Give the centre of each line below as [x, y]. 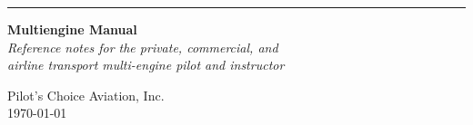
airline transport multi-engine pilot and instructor [146, 65]
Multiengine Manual [72, 29]
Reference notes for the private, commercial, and [143, 47]
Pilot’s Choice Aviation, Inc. [86, 95]
